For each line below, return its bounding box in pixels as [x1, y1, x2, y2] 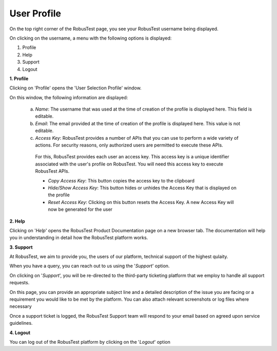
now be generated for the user [48, 206, 113, 213]
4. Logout [9, 329, 31, 336]
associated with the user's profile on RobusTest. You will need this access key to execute [35, 161, 223, 167]
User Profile [9, 8, 62, 19]
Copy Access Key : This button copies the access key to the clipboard [48, 177, 195, 183]
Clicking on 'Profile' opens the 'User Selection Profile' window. [9, 85, 142, 91]
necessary [9, 303, 32, 309]
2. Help [9, 218, 25, 224]
